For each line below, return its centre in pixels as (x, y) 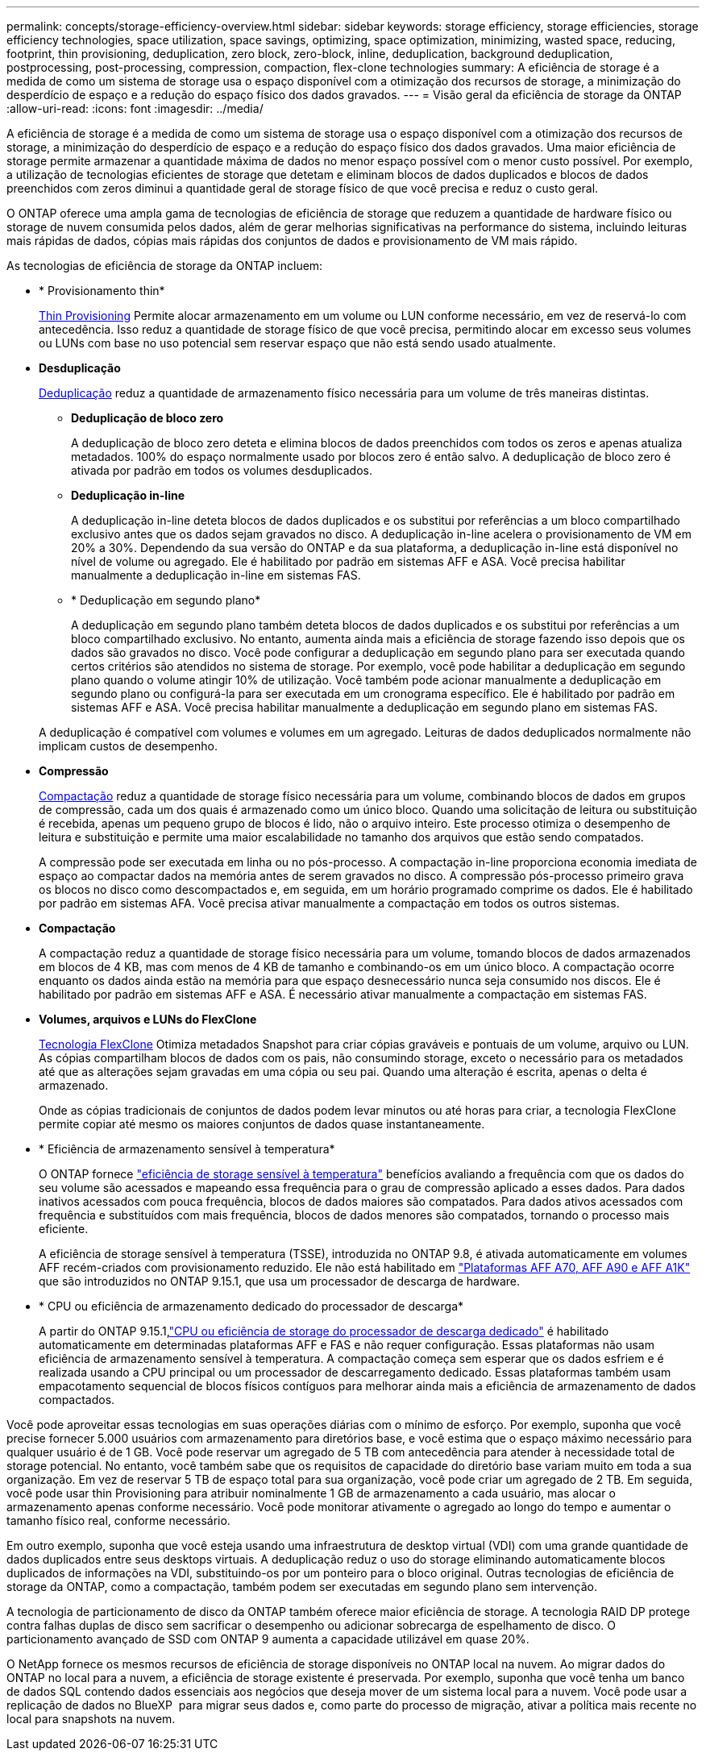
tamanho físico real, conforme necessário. (118, 1520)
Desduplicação (80, 368)
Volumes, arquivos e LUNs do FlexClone (148, 1019)
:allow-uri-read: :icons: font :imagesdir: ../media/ (135, 108)
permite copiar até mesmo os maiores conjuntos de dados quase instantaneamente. (262, 1124)
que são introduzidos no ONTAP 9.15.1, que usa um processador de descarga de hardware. (280, 1281)
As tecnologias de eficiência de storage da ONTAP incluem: (165, 266)
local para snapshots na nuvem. (91, 1719)
